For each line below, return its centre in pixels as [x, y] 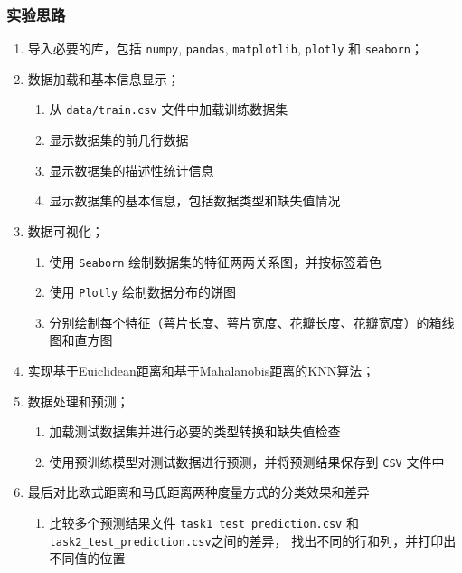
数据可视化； [66, 230]
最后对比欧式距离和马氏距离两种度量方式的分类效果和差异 [198, 492]
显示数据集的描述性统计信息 [132, 170]
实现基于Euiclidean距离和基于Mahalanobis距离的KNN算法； [201, 370]
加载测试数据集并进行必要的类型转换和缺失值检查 [195, 431]
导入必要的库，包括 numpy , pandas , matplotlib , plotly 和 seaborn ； [225, 48]
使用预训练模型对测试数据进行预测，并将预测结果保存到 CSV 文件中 [247, 461]
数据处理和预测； [78, 401]
